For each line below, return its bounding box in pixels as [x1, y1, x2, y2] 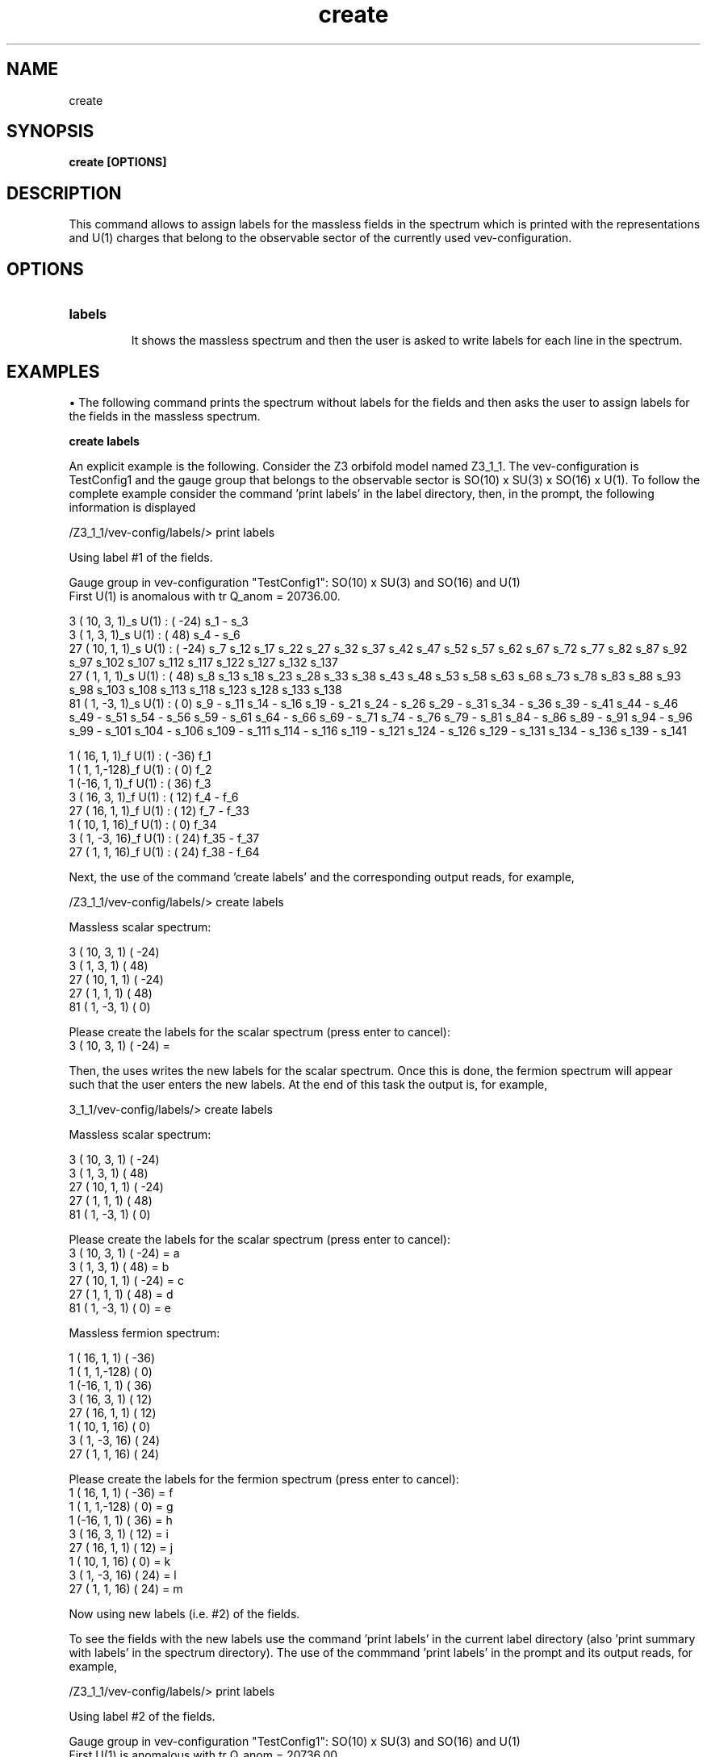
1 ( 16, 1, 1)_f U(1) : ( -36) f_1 [69, 748, 211, 763]
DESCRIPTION [6, 182, 122, 203]
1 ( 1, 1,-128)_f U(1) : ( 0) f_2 [69, 762, 212, 776]
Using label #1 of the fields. [69, 550, 213, 564]
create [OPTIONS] [69, 155, 167, 169]
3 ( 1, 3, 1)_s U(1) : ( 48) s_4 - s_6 [69, 627, 241, 642]
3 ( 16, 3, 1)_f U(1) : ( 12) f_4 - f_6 [69, 789, 239, 804]
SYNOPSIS [6, 121, 94, 142]
